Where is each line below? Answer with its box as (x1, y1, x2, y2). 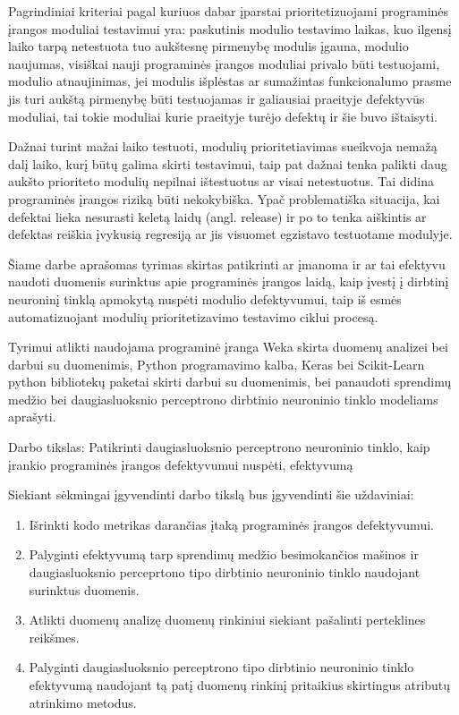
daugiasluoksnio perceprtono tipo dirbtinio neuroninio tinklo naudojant (29, 563, 421, 582)
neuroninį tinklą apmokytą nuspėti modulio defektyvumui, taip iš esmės (8, 289, 402, 308)
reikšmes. (29, 627, 80, 646)
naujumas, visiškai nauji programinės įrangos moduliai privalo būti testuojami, (8, 54, 440, 72)
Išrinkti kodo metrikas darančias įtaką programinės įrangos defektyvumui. (29, 515, 434, 533)
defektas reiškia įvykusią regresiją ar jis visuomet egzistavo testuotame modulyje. (8, 225, 453, 243)
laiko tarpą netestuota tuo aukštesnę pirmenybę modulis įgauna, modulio (8, 37, 409, 55)
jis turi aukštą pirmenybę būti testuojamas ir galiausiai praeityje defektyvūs (8, 89, 425, 107)
